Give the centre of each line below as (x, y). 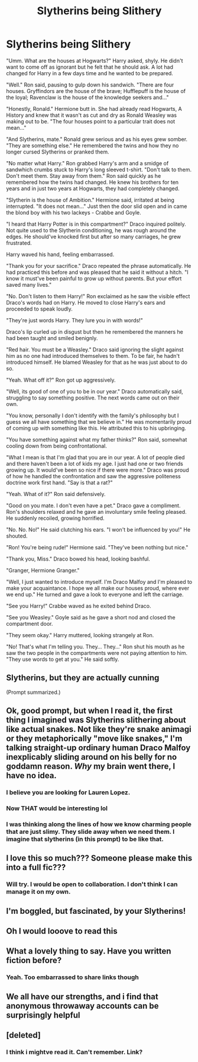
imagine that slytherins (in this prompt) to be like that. (85, 839)
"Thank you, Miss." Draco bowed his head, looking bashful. (78, 559)
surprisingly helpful (43, 1015)
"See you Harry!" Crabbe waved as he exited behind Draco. (79, 606)
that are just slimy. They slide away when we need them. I (90, 831)
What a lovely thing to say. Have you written (89, 951)
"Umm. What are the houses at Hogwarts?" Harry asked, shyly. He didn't (95, 60)
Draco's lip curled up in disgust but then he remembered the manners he (95, 332)
